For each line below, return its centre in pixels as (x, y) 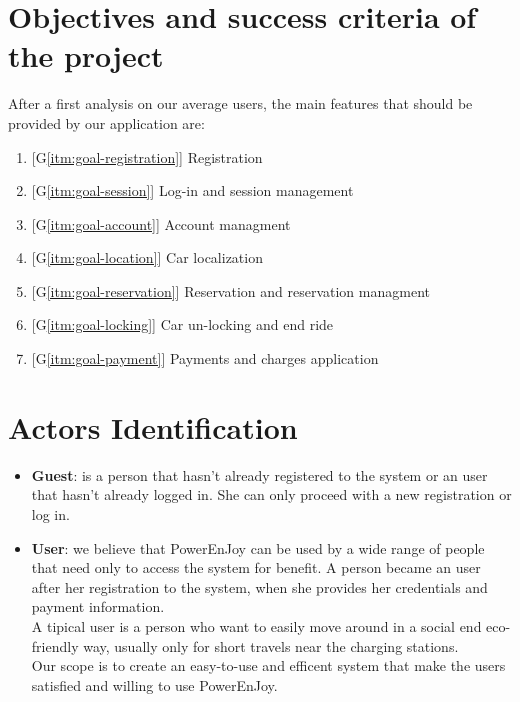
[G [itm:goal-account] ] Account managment (161, 223)
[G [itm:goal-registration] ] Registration (147, 156)
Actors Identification (153, 426)
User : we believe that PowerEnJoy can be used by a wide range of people (258, 547)
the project (86, 55)
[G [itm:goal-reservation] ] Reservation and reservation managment (230, 290)
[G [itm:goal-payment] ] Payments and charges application (205, 358)
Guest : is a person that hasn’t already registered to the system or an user (259, 474)
